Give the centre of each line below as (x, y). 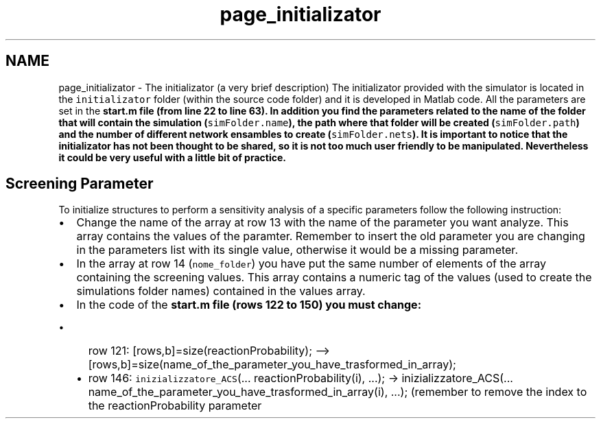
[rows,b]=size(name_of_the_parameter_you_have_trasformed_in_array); (272, 365)
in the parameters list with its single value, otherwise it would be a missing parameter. (297, 250)
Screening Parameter (80, 184)
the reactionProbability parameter (175, 406)
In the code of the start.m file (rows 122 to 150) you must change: (249, 305)
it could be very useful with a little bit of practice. (172, 157)
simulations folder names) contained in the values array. (221, 291)
